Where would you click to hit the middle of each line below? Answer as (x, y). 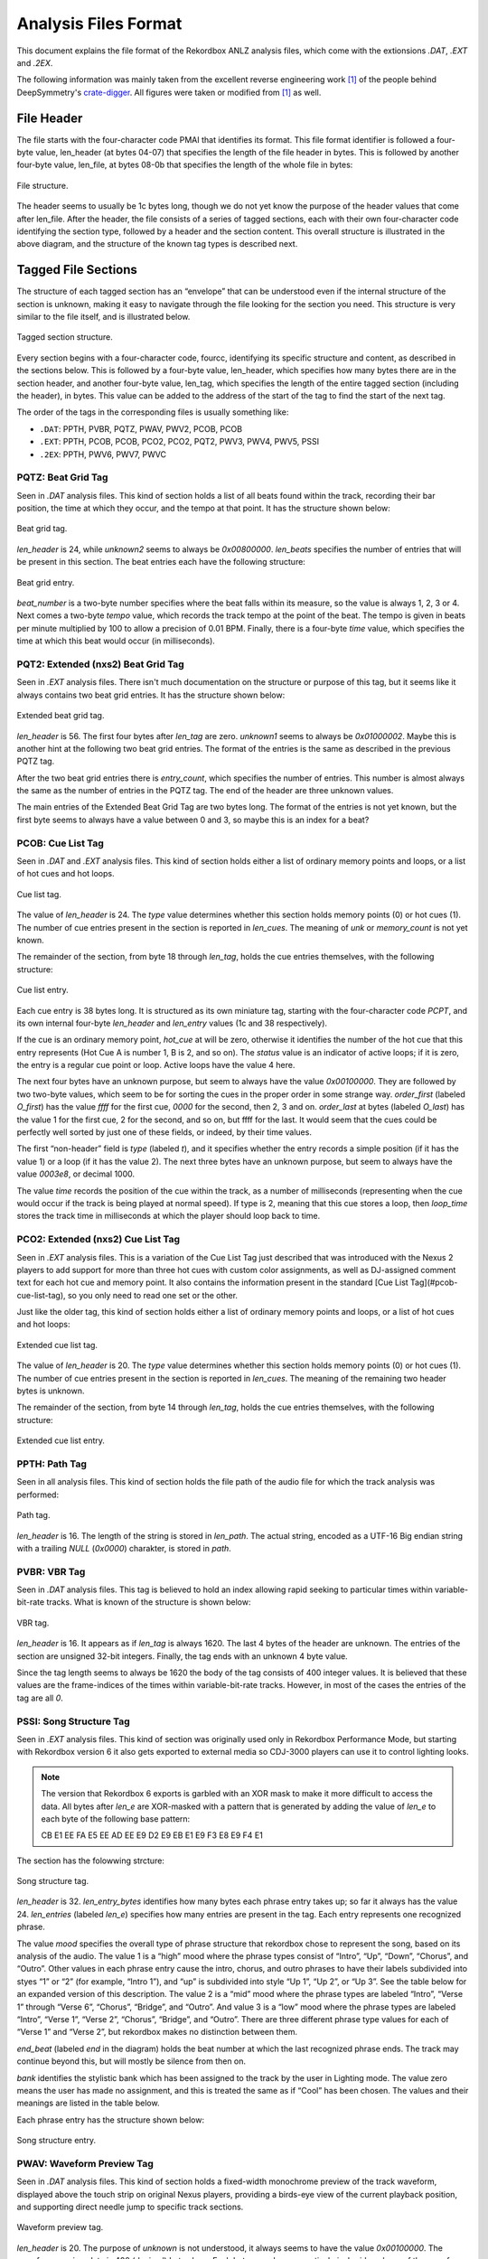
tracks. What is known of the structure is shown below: (149, 1602)
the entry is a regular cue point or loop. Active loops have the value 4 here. (156, 1065)
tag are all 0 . (40, 1698)
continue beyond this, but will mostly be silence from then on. (131, 2061)
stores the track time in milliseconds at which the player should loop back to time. (169, 1216)
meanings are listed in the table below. (88, 2103)
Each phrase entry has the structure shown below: (111, 2120)
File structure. (42, 185)
